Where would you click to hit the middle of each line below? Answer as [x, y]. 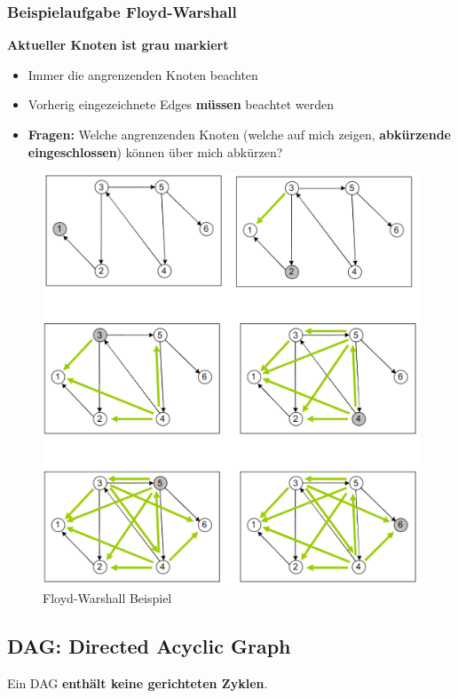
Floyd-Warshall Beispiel [107, 597]
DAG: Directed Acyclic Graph [149, 645]
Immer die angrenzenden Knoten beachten [143, 74]
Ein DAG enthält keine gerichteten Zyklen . [138, 682]
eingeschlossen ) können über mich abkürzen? [155, 151]
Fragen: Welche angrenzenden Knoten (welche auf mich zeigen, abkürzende [239, 134]
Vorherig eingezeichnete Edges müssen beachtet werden [181, 104]
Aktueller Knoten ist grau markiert [118, 45]
